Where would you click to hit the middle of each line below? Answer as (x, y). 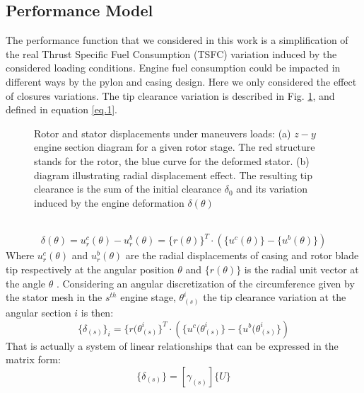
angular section (39, 312)
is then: (97, 312)
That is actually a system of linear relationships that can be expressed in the (172, 345)
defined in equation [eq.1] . (61, 109)
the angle (25, 283)
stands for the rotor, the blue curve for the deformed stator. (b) (172, 160)
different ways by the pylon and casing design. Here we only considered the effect (181, 81)
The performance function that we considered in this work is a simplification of (177, 40)
